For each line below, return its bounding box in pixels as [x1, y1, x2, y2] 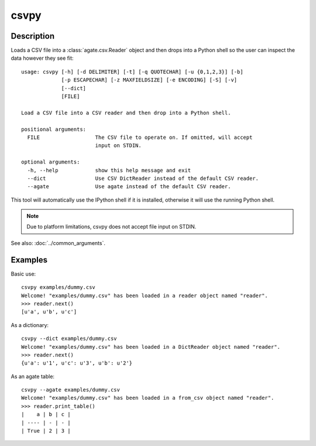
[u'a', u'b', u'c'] [21, 308, 77, 315]
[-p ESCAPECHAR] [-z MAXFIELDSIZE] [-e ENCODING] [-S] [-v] [61, 77, 238, 83]
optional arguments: [21, 159, 80, 165]
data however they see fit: [11, 55, 74, 62]
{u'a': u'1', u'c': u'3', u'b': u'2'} [21, 360, 133, 366]
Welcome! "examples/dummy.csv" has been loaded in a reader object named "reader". [21, 292, 269, 299]
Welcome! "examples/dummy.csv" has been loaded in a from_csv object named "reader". [21, 394, 274, 401]
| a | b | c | [21, 411, 71, 418]
